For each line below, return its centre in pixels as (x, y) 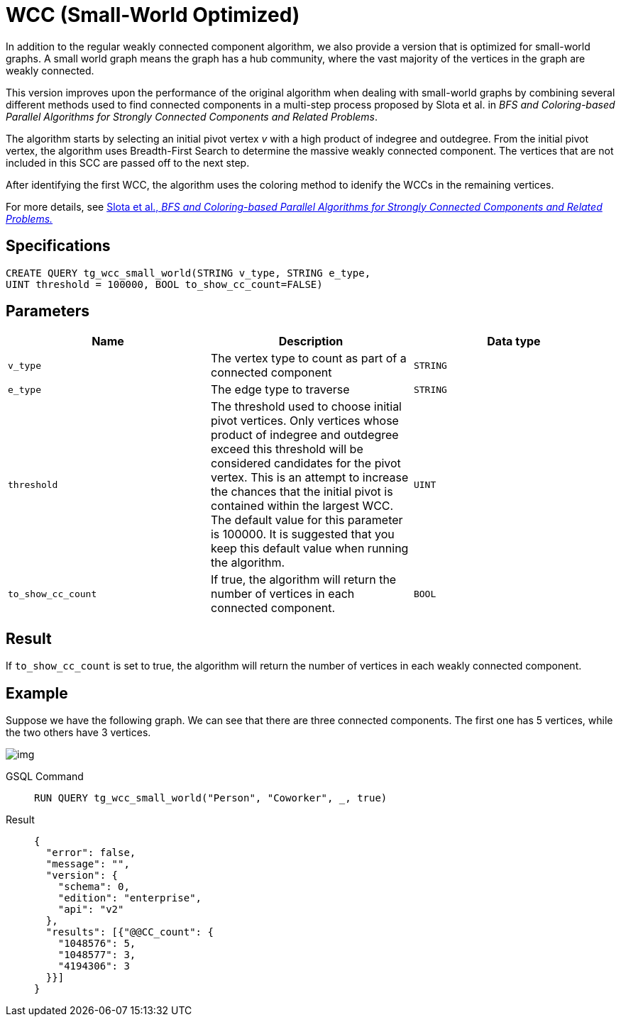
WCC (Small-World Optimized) (153, 15)
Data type (514, 341)
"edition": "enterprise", (130, 898)
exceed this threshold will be (287, 449)
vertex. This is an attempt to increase (309, 478)
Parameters (48, 311)
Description (311, 341)
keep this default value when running (309, 549)
